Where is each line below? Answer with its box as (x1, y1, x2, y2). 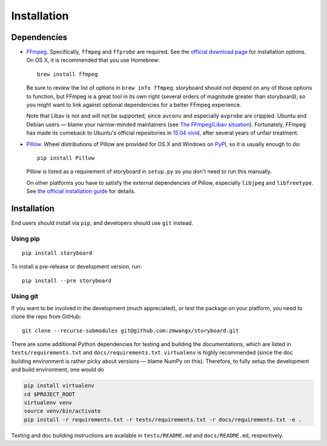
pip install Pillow (37, 155, 95, 161)
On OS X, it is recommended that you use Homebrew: (26, 56, 160, 64)
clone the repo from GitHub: (11, 313, 81, 321)
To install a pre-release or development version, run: (11, 263, 142, 270)
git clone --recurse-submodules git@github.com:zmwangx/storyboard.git (22, 327, 239, 334)
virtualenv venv (24, 399, 73, 406)
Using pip (11, 234, 41, 242)
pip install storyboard (22, 250, 93, 256)
